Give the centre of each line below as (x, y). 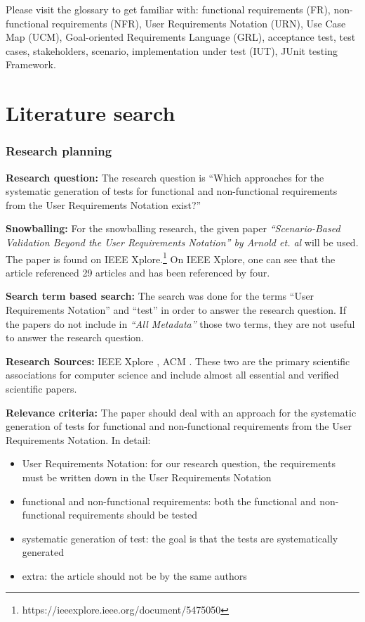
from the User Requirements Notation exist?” (104, 204)
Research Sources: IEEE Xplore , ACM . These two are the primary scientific (178, 361)
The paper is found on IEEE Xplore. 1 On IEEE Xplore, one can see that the (171, 258)
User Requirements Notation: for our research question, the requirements (179, 463)
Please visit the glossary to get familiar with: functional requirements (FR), (168, 9)
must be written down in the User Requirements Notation (147, 477)
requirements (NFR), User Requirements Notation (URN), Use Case (199, 23)
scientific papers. (41, 388)
